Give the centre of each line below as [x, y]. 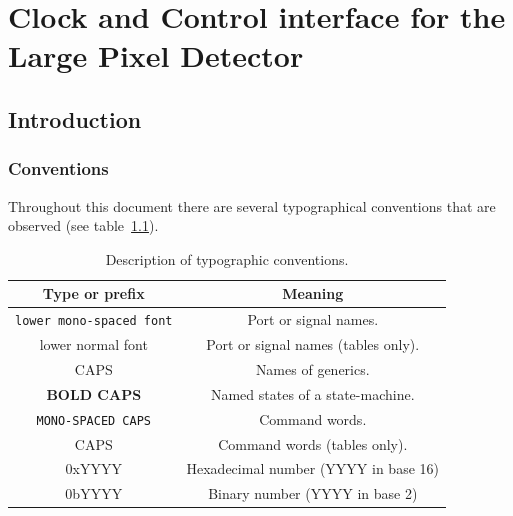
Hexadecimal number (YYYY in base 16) [312, 468]
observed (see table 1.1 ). [83, 225]
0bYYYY [94, 493]
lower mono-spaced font [94, 321]
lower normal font [93, 344]
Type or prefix [93, 293]
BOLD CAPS [94, 393]
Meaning [313, 293]
